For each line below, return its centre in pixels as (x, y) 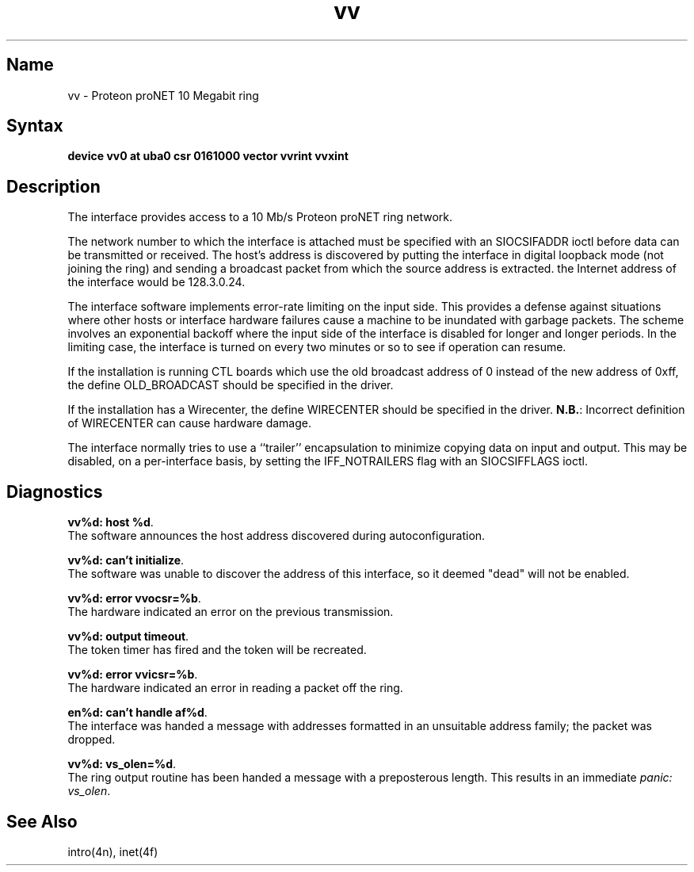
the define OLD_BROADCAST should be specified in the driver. (231, 385)
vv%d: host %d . (111, 522)
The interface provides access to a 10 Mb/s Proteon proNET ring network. (260, 217)
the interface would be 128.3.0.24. (156, 282)
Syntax (35, 126)
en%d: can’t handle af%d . (137, 713)
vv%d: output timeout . (128, 637)
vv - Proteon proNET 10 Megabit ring (163, 95)
